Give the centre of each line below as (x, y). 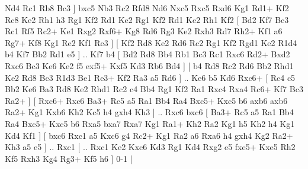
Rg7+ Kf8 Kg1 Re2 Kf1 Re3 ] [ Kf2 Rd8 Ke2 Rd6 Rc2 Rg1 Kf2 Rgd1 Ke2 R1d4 (151, 42)
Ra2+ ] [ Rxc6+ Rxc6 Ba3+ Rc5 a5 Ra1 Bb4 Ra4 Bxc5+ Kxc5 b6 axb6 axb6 (146, 100)
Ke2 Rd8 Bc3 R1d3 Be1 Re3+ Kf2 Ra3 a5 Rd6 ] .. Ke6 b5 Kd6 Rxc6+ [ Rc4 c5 (150, 77)
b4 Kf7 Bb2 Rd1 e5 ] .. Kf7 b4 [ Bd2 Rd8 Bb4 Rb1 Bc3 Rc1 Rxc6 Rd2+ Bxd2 (147, 54)
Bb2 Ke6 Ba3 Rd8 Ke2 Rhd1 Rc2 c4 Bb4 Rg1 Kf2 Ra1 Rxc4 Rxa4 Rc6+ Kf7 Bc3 (154, 89)
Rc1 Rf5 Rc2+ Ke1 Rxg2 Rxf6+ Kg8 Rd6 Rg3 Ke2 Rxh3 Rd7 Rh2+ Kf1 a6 (144, 31)
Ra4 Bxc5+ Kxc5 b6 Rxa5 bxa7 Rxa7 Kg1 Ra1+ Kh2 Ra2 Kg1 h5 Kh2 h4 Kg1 (150, 123)
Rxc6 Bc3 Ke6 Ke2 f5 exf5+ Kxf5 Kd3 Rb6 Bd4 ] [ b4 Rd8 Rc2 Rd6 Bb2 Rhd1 (149, 65)
